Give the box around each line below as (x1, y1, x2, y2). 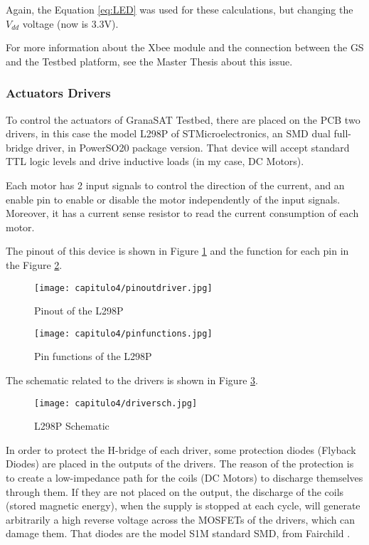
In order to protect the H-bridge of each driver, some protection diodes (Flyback (6, 442, 356, 457)
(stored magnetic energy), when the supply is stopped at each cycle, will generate (6, 498, 360, 513)
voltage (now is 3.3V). (22, 16, 119, 31)
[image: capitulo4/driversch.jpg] (34, 398, 198, 408)
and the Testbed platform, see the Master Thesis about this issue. (6, 53, 293, 68)
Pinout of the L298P (34, 303, 124, 318)
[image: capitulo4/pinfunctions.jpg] (34, 328, 213, 339)
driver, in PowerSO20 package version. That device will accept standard (36, 139, 350, 154)
